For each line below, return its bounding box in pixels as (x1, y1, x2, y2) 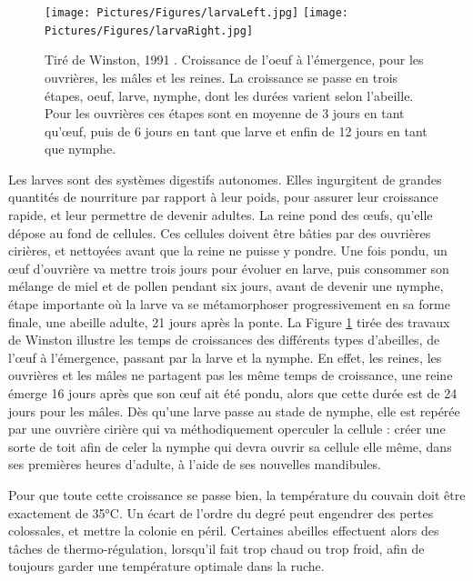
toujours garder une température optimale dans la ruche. (8, 556, 325, 576)
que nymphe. (45, 139, 116, 158)
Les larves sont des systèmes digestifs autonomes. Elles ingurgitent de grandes (8, 169, 442, 188)
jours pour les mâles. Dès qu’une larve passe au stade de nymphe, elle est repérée (8, 401, 460, 420)
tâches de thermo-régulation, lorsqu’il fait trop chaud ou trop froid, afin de (8, 538, 425, 557)
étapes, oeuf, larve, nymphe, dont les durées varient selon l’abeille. (45, 85, 414, 105)
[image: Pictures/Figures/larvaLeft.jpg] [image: (45, 6, 348, 19)
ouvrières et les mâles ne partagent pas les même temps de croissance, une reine (8, 366, 453, 385)
